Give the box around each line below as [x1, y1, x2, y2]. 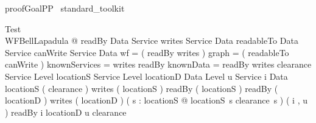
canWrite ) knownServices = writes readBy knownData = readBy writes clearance [5, 58, 312, 71]
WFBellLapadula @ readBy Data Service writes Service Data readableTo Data [5, 34, 298, 47]
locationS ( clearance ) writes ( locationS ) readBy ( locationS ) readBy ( [5, 82, 278, 94]
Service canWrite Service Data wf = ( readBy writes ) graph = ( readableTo [5, 46, 289, 58]
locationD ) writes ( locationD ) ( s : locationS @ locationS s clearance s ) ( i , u [5, 94, 307, 107]
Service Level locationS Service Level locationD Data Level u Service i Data [5, 69, 288, 82]
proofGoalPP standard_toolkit [5, 2, 125, 14]
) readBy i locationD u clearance [5, 105, 127, 118]
